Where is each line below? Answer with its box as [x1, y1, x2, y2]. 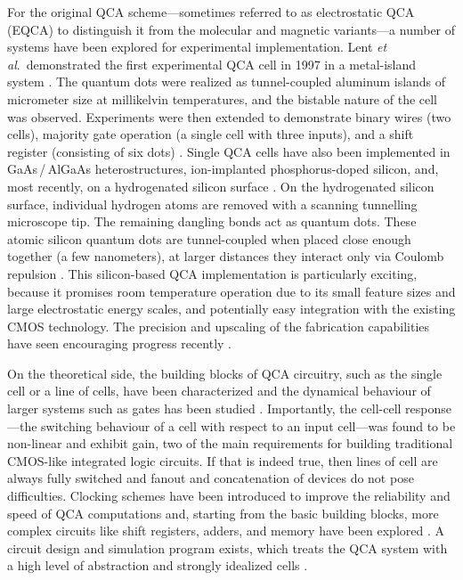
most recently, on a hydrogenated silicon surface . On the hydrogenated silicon [7, 176, 435, 195]
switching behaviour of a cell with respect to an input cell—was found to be [41, 416, 456, 435]
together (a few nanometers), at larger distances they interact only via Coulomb [7, 247, 444, 265]
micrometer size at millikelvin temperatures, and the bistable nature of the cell [7, 89, 438, 108]
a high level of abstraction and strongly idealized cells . [7, 556, 308, 575]
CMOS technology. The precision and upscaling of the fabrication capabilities [7, 316, 430, 335]
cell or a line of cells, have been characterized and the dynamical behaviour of [7, 381, 431, 400]
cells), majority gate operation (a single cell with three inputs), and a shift [7, 125, 414, 143]
